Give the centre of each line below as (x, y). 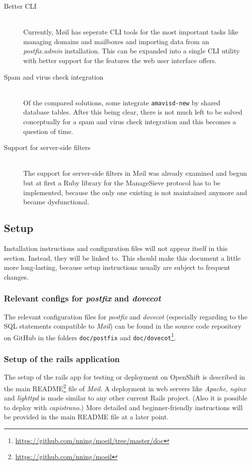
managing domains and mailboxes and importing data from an (116, 41)
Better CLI (20, 6)
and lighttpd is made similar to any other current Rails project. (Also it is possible (126, 398)
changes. (16, 276)
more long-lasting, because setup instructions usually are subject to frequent (117, 267)
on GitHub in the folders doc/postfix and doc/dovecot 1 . (90, 336)
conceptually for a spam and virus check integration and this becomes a (130, 121)
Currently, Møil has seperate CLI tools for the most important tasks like (131, 32)
